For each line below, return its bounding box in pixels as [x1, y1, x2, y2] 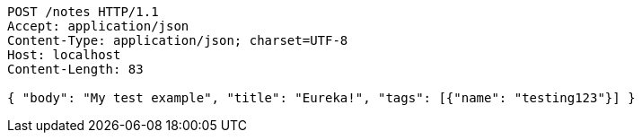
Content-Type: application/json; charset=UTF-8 [7, 33, 348, 48]
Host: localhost [7, 48, 121, 62]
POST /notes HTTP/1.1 [7, 4, 159, 19]
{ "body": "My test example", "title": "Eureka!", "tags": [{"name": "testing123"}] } [7, 91, 636, 105]
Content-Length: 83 [7, 62, 144, 76]
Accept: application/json [7, 19, 189, 33]
